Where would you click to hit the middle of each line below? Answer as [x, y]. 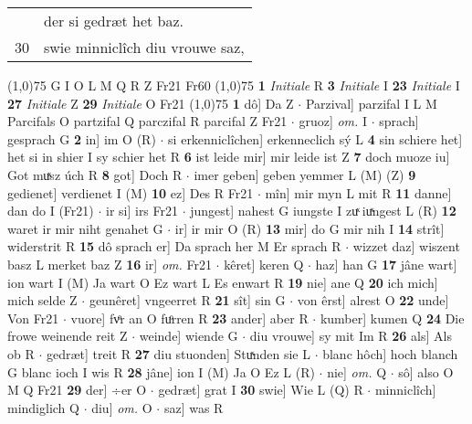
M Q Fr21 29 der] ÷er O [77, 390]
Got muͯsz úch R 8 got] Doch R [95, 174]
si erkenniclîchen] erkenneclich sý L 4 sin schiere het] [315, 138]
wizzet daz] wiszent [406, 246]
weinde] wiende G [189, 336]
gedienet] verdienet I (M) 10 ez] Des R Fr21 [131, 192]
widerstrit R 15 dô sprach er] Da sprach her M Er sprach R [174, 246]
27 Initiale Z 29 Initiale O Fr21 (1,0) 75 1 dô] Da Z [151, 103]
